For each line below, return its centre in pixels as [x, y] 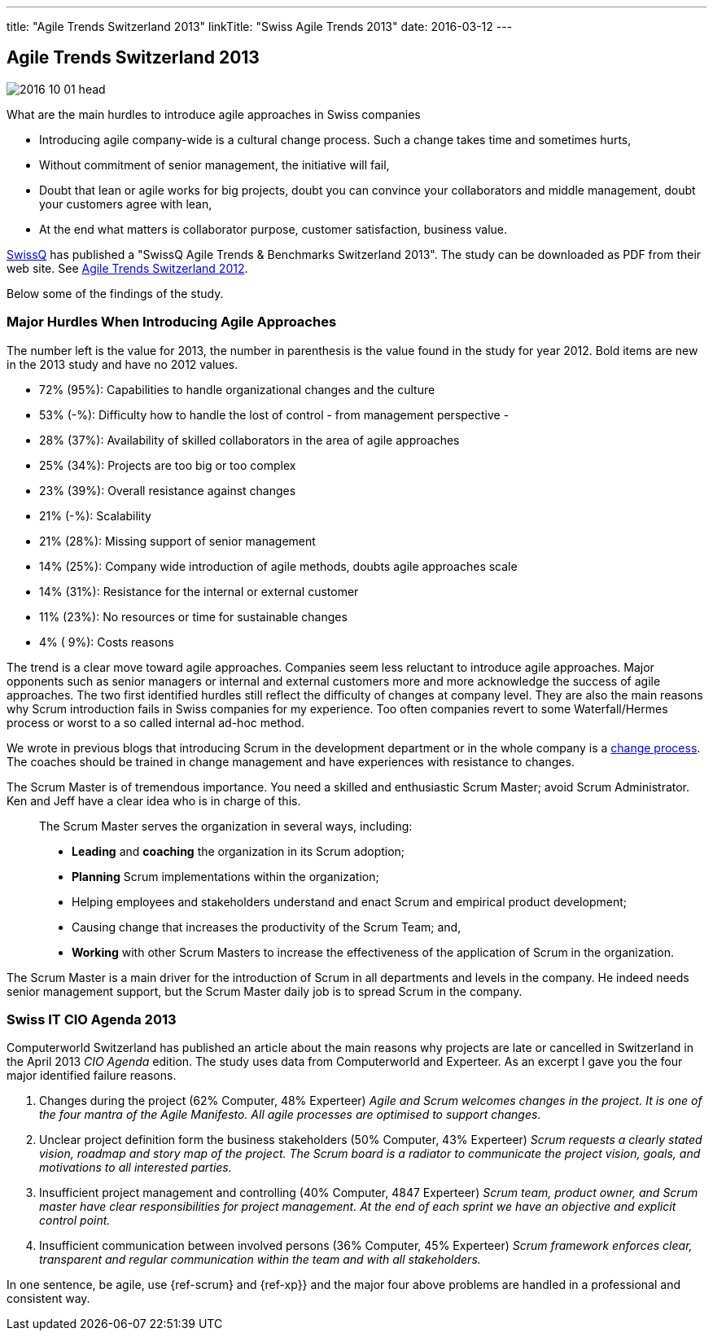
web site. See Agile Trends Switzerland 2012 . [127, 268]
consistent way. [48, 1299]
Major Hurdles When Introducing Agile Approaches [172, 322]
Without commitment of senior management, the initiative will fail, [214, 164]
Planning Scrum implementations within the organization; [225, 876]
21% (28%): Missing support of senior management [177, 541]
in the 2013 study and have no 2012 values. [122, 364]
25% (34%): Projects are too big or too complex [168, 465]
